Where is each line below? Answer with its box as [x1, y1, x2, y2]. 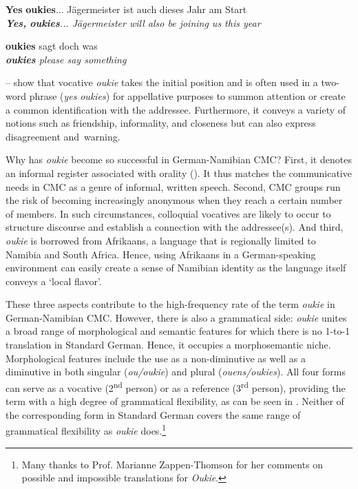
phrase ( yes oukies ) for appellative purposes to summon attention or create [29, 88, 346, 103]
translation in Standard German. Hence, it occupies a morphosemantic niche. [6, 337, 331, 352]
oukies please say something [6, 52, 127, 66]
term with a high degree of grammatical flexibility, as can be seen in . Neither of [6, 394, 344, 408]
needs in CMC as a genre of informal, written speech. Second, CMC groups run [6, 179, 341, 194]
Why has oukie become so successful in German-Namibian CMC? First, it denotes [6, 152, 352, 167]
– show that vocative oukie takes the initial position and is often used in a [6, 75, 318, 90]
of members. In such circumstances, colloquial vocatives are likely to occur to [6, 206, 331, 220]
